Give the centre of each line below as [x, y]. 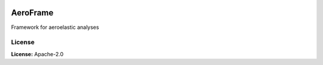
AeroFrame [32, 13]
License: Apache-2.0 [37, 54]
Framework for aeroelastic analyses [55, 27]
